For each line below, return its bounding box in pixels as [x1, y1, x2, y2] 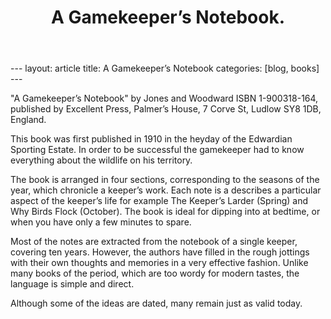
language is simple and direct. [10, 278, 135, 290]
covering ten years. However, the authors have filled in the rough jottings [10, 246, 310, 258]
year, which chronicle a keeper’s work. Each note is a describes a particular [10, 184, 322, 196]
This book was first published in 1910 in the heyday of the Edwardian [10, 133, 293, 145]
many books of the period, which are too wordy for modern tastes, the [10, 267, 300, 280]
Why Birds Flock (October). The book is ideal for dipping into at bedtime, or [10, 206, 321, 218]
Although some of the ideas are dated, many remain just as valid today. [10, 297, 303, 310]
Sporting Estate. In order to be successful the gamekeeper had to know [10, 144, 305, 156]
